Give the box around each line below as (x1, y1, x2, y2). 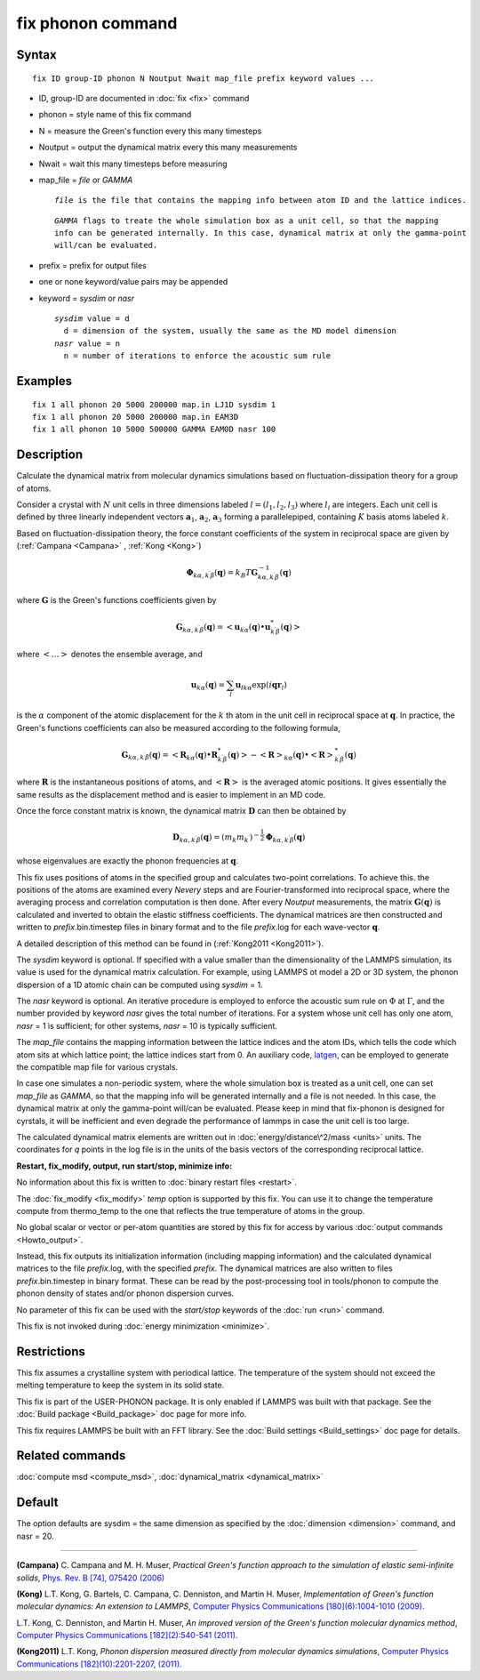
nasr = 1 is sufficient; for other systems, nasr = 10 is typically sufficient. (16, 1020, 277, 1031)
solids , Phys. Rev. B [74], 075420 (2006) (16, 1572, 165, 1583)
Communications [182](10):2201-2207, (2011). (16, 1659, 182, 1669)
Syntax (16, 47, 57, 62)
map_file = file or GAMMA (38, 174, 133, 185)
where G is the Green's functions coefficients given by (16, 594, 217, 605)
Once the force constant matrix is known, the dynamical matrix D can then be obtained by (16, 806, 347, 816)
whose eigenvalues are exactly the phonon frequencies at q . (16, 856, 239, 866)
